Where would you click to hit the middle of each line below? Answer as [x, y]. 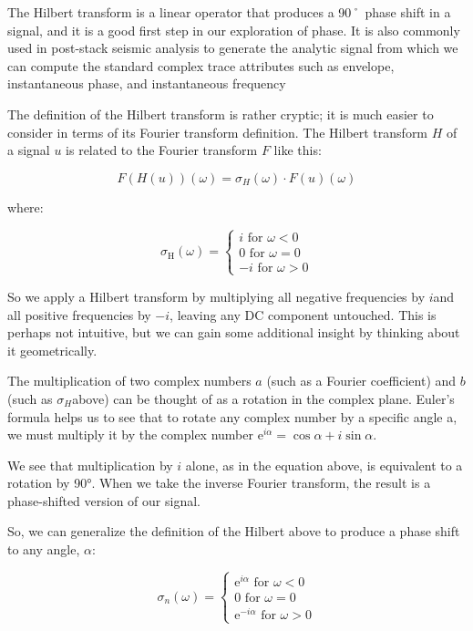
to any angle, [44, 549]
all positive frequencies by [79, 314]
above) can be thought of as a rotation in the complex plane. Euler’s [263, 398]
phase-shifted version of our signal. [104, 500]
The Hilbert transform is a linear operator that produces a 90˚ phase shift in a [229, 12]
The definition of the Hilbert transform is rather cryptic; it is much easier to [221, 114]
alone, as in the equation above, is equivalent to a [324, 465]
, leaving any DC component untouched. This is [303, 314]
